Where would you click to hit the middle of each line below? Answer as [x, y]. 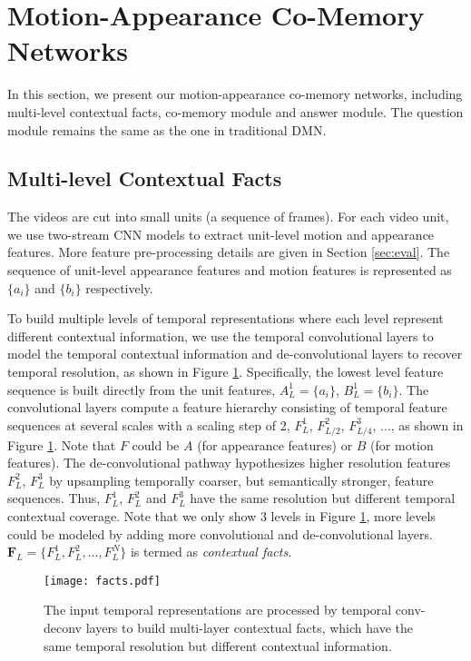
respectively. [119, 287]
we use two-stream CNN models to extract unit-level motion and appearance [221, 234]
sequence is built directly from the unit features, [142, 389]
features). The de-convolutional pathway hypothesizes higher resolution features [229, 463]
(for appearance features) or [275, 444]
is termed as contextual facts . [211, 552]
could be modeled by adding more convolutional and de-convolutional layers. [220, 533]
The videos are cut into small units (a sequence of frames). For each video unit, [228, 217]
